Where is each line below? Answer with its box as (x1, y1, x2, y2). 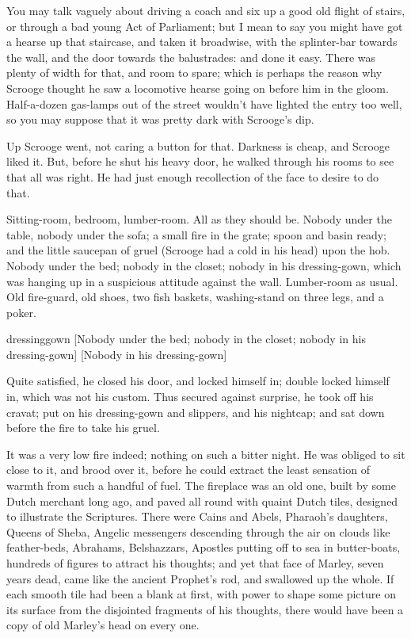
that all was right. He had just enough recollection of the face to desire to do (6, 168, 379, 185)
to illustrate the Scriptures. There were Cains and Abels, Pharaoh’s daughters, (6, 508, 388, 525)
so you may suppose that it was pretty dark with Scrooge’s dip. (6, 111, 314, 128)
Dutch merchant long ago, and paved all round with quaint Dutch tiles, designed (6, 492, 398, 509)
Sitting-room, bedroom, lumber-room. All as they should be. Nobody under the (6, 211, 392, 227)
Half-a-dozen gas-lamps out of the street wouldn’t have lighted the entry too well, (6, 95, 402, 112)
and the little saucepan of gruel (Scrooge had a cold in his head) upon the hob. (6, 242, 390, 258)
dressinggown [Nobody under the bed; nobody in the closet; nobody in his (6, 330, 366, 347)
